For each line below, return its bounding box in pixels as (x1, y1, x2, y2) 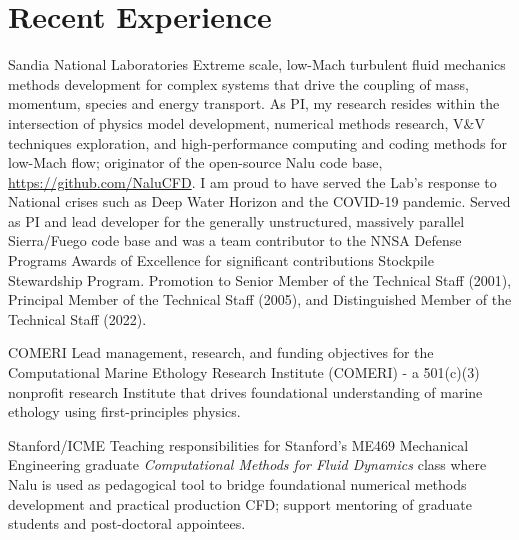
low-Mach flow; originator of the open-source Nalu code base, (8, 152, 383, 173)
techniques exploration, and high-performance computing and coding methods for (8, 132, 507, 153)
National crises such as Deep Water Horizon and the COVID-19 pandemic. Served (8, 191, 511, 212)
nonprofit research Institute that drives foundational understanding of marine (8, 381, 483, 402)
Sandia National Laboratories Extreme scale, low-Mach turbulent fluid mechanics (8, 54, 506, 75)
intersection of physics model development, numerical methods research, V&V (8, 112, 485, 133)
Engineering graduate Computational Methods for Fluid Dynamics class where (8, 454, 487, 475)
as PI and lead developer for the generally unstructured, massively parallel (8, 210, 465, 231)
